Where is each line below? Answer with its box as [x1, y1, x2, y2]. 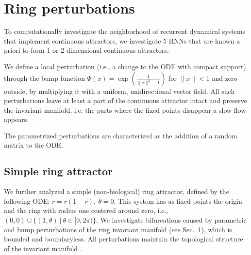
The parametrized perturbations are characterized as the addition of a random [4, 130, 237, 140]
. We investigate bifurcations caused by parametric [96, 215, 247, 225]
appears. [4, 114, 29, 124]
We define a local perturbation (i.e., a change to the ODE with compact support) [4, 61, 246, 71]
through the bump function [4, 73, 85, 83]
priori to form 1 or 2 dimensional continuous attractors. [4, 45, 169, 55]
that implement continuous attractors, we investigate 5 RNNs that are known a [4, 35, 240, 45]
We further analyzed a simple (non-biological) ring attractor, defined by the [4, 186, 229, 196]
